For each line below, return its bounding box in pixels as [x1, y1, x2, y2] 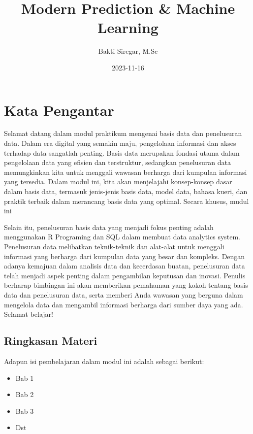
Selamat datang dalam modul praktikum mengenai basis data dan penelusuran [4, 128, 242, 138]
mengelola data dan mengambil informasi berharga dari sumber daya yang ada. [4, 299, 243, 309]
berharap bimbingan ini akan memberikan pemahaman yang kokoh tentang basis [4, 280, 248, 290]
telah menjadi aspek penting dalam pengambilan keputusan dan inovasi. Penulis [4, 270, 246, 280]
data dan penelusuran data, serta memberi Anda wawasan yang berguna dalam [4, 289, 243, 300]
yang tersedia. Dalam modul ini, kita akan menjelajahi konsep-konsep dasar [4, 176, 232, 187]
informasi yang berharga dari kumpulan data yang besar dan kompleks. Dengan [4, 251, 245, 261]
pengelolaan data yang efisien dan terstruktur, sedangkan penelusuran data [4, 157, 231, 167]
